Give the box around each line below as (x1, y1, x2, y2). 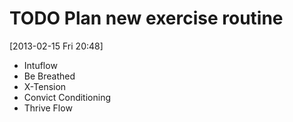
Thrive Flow (23, 102, 73, 114)
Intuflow (23, 59, 58, 71)
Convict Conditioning (23, 91, 111, 103)
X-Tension (23, 80, 67, 92)
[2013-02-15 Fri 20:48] (9, 40, 104, 52)
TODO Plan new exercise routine (9, 7, 284, 30)
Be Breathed (23, 70, 76, 82)
